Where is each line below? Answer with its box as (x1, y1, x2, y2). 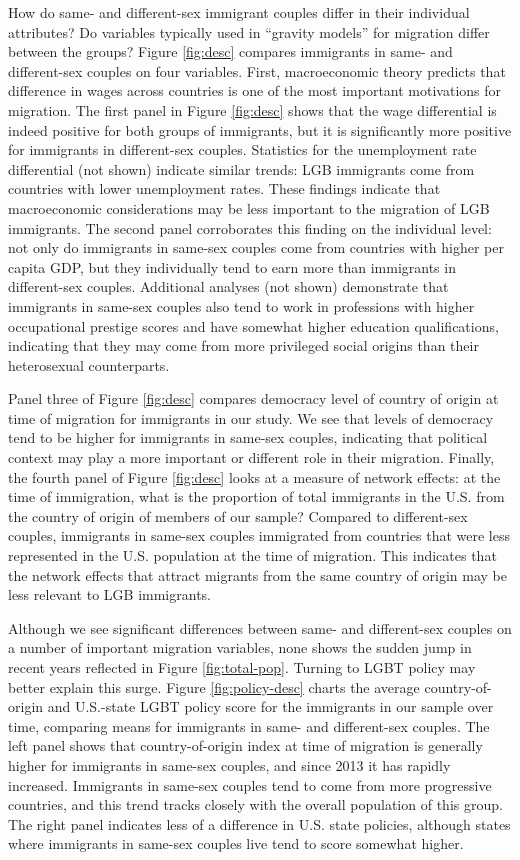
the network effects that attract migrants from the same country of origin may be (8, 564, 507, 585)
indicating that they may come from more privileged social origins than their (8, 335, 479, 356)
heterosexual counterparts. (8, 354, 170, 375)
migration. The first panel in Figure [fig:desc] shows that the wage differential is (8, 99, 497, 120)
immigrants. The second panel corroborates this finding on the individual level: (8, 217, 492, 238)
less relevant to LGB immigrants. (8, 584, 211, 605)
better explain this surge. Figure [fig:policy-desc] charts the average (8, 676, 420, 697)
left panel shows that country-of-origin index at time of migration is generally (8, 735, 483, 756)
